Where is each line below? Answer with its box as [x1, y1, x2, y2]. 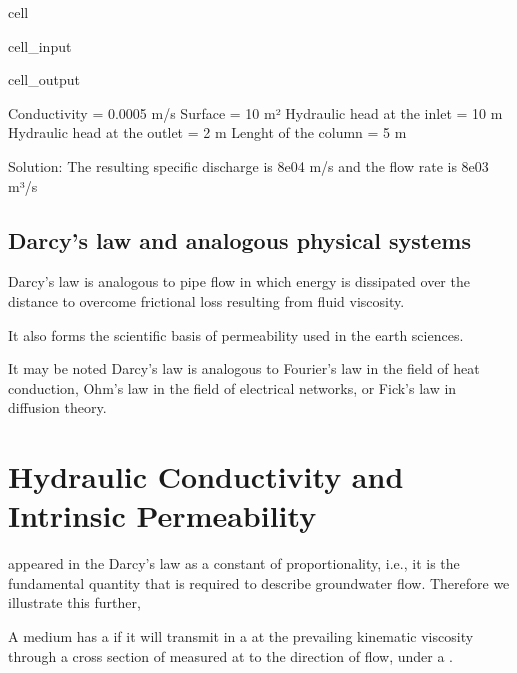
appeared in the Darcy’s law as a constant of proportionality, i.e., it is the [8, 553, 460, 574]
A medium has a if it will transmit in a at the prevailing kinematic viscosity [8, 626, 474, 647]
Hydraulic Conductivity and [8, 456, 404, 497]
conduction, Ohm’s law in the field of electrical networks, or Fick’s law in [8, 377, 457, 398]
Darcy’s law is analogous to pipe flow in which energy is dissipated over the [8, 271, 470, 292]
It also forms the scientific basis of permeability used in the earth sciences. [8, 324, 464, 345]
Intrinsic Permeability [8, 495, 317, 536]
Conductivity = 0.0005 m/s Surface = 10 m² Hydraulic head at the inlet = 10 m [8, 102, 503, 123]
